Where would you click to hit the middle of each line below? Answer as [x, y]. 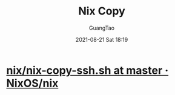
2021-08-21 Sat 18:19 [102, 39]
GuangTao [102, 28]
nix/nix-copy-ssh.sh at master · [87, 70]
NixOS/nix [32, 83]
